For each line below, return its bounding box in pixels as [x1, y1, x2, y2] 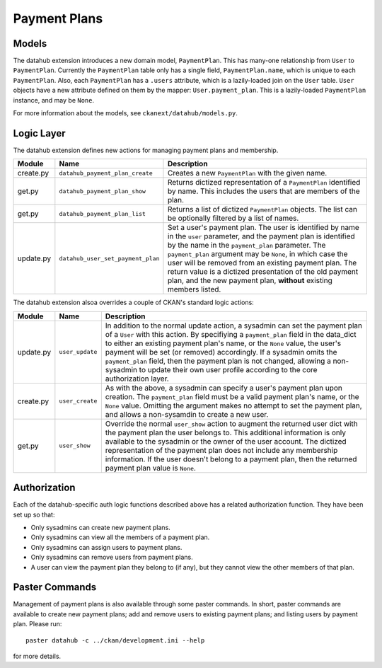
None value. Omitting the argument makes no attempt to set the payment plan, [105, 401, 362, 410]
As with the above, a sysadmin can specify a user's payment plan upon [105, 383, 342, 393]
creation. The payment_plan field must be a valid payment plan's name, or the [105, 391, 360, 401]
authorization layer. [105, 374, 169, 384]
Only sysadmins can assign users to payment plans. [30, 543, 183, 551]
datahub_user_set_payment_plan [59, 255, 160, 262]
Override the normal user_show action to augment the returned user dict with [105, 418, 359, 428]
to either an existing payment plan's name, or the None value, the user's [105, 338, 342, 348]
